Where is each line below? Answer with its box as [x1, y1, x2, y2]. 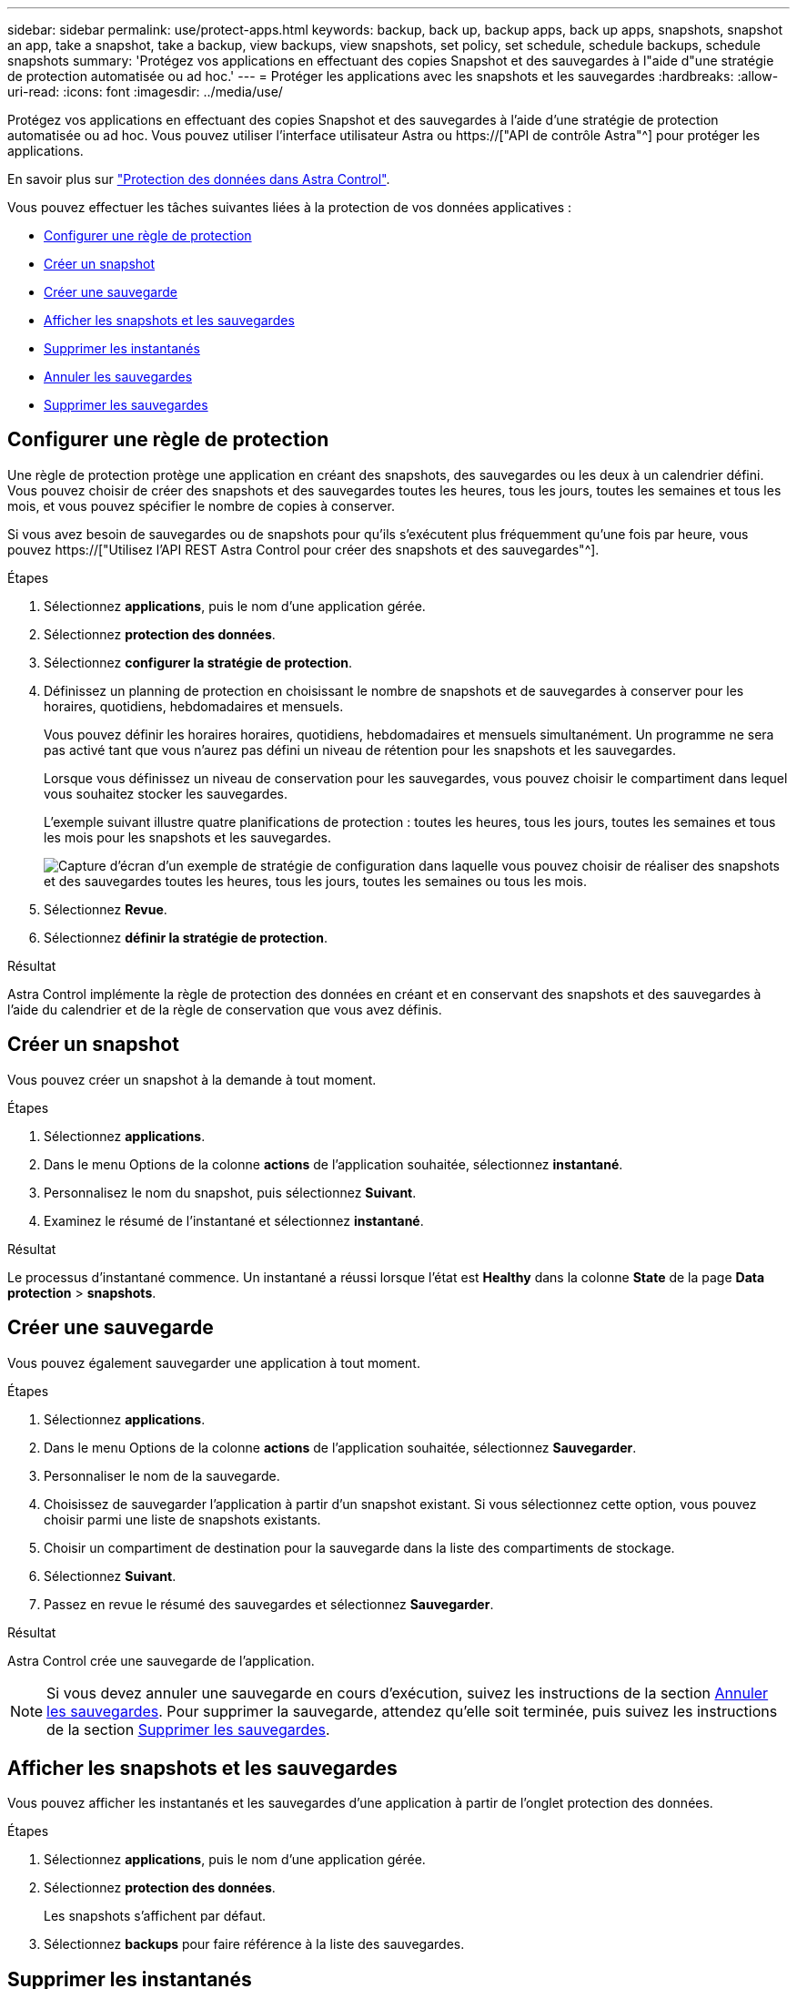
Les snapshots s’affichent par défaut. [44, 1908, 267, 1924]
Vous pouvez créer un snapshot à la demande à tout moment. [7, 1071, 377, 1087]
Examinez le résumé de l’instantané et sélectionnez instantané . [44, 1212, 424, 1229]
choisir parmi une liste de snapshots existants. [44, 1511, 321, 1527]
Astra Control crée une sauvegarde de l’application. [7, 1652, 315, 1668]
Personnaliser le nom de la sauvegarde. [44, 1467, 280, 1484]
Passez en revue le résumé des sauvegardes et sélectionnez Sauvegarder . [44, 1596, 494, 1612]
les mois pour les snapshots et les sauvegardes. [44, 829, 332, 845]
